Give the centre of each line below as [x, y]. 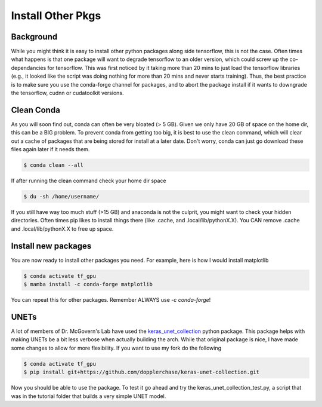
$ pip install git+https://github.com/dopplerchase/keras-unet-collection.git [141, 372]
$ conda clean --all [53, 165]
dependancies [29, 68]
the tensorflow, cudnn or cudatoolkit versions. [67, 93]
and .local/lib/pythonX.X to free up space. [62, 229]
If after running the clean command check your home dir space [89, 181]
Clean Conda [36, 110]
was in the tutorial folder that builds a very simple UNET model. [89, 396]
